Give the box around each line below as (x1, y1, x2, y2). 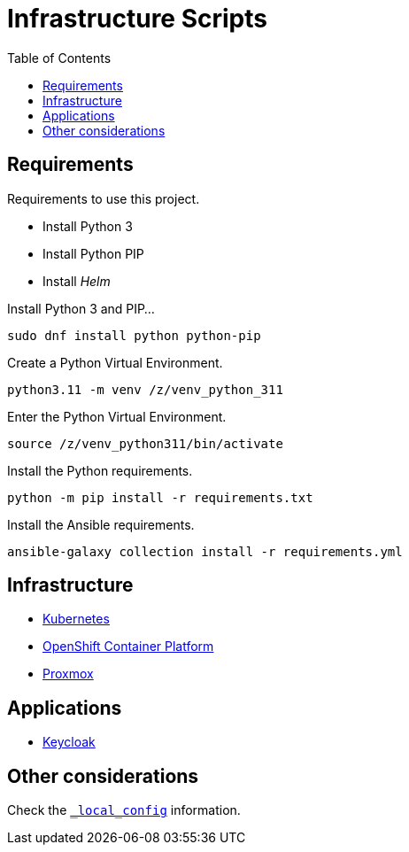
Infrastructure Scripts (7, 4, 267, 34)
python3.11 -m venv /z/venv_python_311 (7, 382, 283, 397)
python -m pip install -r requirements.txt (7, 490, 313, 505)
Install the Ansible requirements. (7, 516, 195, 532)
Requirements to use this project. (7, 190, 200, 206)
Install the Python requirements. (7, 462, 193, 478)
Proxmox (42, 666, 94, 682)
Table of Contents (7, 50, 112, 66)
